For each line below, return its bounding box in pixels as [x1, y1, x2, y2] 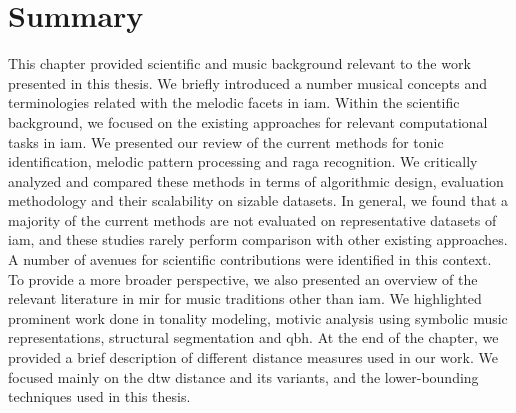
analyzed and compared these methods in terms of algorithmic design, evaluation [8, 170, 504, 191]
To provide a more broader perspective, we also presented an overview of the [8, 268, 478, 289]
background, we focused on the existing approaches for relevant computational [8, 111, 488, 132]
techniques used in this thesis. [8, 386, 191, 407]
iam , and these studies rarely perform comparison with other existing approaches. [8, 229, 508, 250]
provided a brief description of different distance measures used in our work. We [8, 347, 498, 368]
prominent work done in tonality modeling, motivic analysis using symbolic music [8, 307, 508, 328]
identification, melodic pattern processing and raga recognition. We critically [8, 151, 478, 172]
